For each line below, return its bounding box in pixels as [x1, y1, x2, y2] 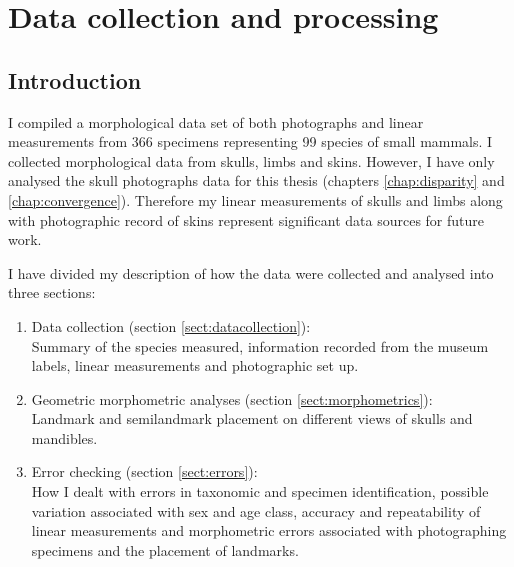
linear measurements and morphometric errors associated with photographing [31, 520, 507, 541]
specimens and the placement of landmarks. [31, 539, 299, 560]
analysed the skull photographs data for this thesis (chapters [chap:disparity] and [8, 170, 505, 191]
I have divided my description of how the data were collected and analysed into [8, 262, 494, 283]
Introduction [8, 64, 142, 95]
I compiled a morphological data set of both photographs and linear [8, 111, 424, 132]
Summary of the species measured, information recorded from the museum [31, 335, 489, 356]
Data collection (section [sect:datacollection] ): [31, 315, 311, 336]
